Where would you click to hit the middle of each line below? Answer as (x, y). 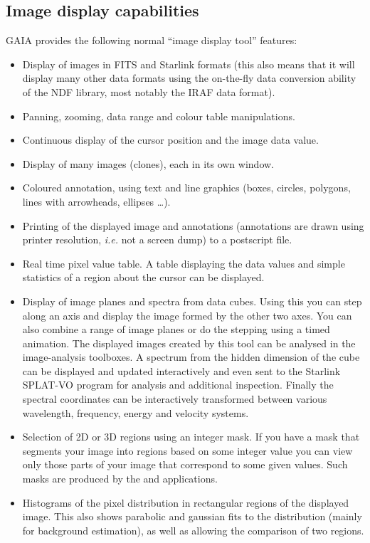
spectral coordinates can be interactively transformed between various (175, 399)
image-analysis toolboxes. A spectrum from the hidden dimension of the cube (191, 357)
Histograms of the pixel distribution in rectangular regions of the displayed (186, 502)
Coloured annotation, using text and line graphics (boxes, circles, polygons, (186, 188)
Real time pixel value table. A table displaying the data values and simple (184, 263)
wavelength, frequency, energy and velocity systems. (136, 412)
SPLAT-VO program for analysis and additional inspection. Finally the (178, 385)
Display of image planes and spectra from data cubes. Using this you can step (192, 301)
